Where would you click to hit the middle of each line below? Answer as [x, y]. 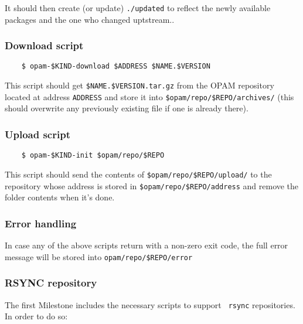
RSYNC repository [51, 283]
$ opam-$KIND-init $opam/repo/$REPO [93, 156]
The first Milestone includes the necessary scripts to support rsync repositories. [150, 304]
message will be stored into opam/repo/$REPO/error [99, 256]
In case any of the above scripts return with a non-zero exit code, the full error [147, 245]
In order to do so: [36, 316]
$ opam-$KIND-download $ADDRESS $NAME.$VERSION [116, 66]
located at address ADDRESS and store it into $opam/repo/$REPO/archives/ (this [149, 96]
